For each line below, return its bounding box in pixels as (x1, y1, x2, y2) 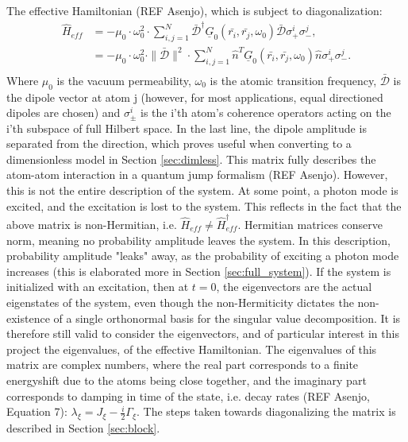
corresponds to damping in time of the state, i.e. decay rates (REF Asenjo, (6, 387, 371, 404)
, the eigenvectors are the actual (216, 278, 372, 295)
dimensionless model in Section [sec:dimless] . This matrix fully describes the (6, 150, 376, 167)
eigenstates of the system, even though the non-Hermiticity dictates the (6, 293, 354, 310)
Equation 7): (6, 403, 67, 420)
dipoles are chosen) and (6, 104, 121, 121)
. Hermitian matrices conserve (237, 215, 383, 232)
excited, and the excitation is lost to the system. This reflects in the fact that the (6, 197, 402, 214)
